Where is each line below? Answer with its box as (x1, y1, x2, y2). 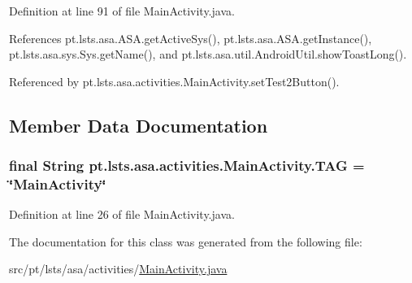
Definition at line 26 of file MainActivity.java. (9, 206, 235, 223)
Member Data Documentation (9, 112, 268, 137)
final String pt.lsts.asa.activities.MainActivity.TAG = (9, 155, 365, 176)
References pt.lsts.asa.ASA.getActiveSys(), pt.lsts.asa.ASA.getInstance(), (9, 29, 372, 46)
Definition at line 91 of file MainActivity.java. (9, 2, 235, 19)
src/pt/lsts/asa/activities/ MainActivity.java (9, 260, 228, 277)
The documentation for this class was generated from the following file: (9, 233, 362, 250)
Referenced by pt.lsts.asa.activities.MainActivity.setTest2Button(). (9, 72, 340, 89)
